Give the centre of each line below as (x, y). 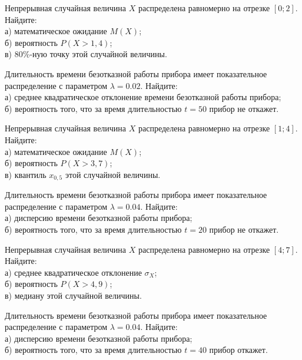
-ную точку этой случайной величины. (98, 54)
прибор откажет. (238, 350)
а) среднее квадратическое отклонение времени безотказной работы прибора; (143, 97)
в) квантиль (26, 174)
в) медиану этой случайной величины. (73, 295)
